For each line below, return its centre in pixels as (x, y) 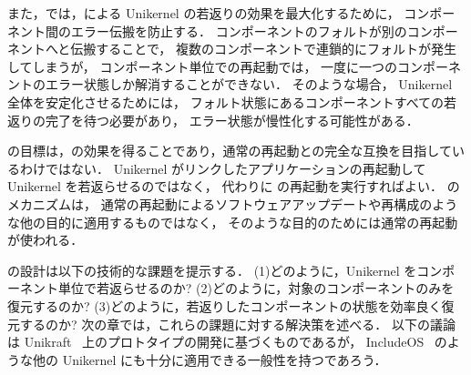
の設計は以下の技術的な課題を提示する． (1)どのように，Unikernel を (212, 270)
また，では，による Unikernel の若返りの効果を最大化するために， (204, 13)
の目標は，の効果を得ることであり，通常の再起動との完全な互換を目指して (230, 151)
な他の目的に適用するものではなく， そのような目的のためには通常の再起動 (233, 222)
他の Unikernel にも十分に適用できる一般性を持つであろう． (210, 359)
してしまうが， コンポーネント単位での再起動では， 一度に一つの (203, 66)
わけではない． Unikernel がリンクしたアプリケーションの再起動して (223, 168)
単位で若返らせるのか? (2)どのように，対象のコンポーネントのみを (256, 288)
